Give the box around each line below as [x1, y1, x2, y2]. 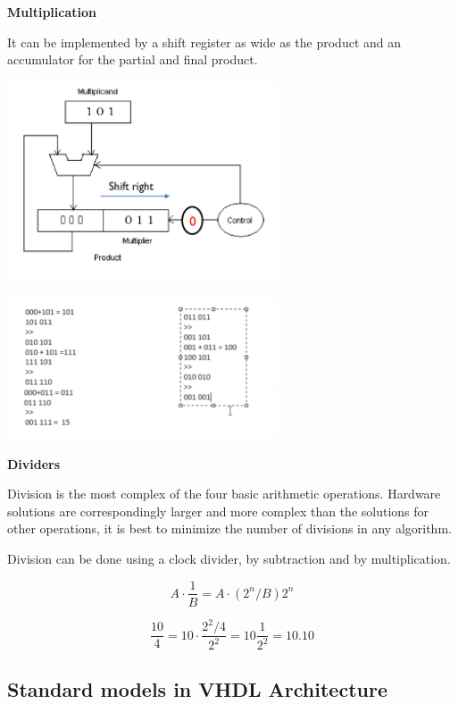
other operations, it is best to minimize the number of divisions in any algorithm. [7, 519, 452, 538]
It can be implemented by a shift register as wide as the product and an [7, 32, 402, 51]
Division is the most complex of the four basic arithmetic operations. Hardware [7, 484, 441, 503]
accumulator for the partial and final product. [7, 50, 258, 69]
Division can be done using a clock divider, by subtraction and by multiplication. [7, 549, 451, 567]
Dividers [7, 454, 61, 473]
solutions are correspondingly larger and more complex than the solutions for [7, 501, 429, 520]
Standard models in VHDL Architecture [7, 675, 387, 702]
